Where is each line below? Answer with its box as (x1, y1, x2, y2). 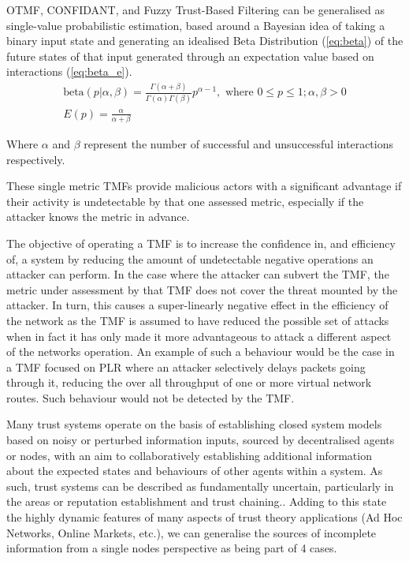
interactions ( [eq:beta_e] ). (6, 63, 132, 80)
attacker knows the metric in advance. (6, 208, 190, 225)
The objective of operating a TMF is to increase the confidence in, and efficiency (6, 234, 396, 251)
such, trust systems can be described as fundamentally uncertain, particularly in (6, 477, 394, 494)
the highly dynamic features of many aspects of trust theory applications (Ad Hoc (6, 509, 403, 525)
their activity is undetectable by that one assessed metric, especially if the (6, 193, 364, 209)
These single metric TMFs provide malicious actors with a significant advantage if (6, 178, 402, 194)
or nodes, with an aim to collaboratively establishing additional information (6, 447, 372, 463)
